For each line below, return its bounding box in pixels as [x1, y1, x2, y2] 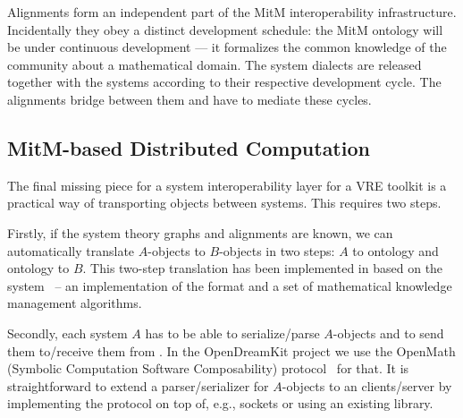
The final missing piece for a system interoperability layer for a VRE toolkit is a [7, 175, 447, 194]
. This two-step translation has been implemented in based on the [82, 259, 443, 277]
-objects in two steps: [219, 241, 335, 260]
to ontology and [352, 241, 439, 260]
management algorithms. [7, 294, 142, 312]
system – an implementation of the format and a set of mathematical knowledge [7, 276, 452, 294]
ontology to [7, 259, 70, 277]
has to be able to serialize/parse [145, 323, 320, 342]
